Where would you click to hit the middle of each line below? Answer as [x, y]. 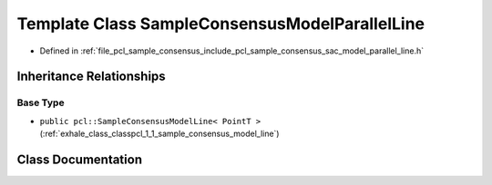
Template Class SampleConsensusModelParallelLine [221, 24]
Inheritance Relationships [91, 77]
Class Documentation [80, 159]
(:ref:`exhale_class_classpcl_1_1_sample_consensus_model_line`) [159, 134]
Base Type [41, 102]
